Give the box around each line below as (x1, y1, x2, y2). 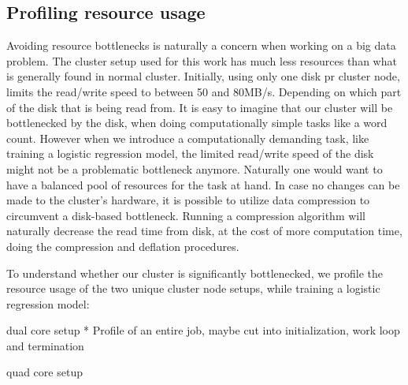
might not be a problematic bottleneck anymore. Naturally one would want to (6, 160, 383, 177)
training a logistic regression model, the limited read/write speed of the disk (6, 145, 374, 162)
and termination (6, 337, 84, 353)
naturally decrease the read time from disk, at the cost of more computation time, (6, 222, 402, 239)
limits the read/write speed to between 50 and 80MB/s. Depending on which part (6, 83, 402, 99)
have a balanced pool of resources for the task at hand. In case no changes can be (6, 176, 400, 192)
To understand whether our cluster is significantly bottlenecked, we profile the (6, 264, 384, 281)
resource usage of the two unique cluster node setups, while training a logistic (6, 280, 380, 297)
